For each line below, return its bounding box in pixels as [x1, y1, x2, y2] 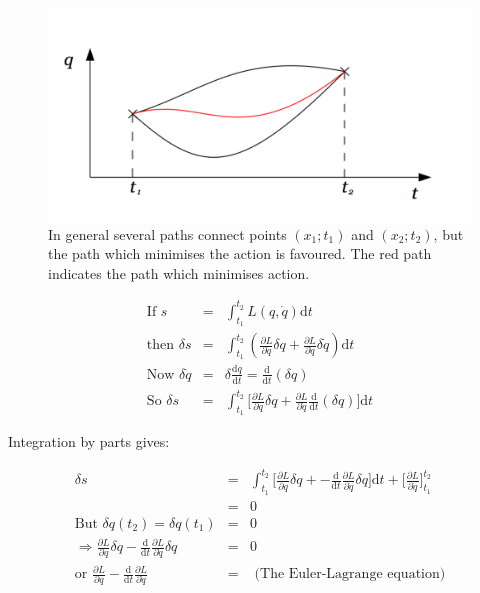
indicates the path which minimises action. [48, 262, 310, 283]
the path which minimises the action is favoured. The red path [48, 243, 432, 264]
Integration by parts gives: [8, 431, 170, 452]
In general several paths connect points [48, 223, 287, 244]
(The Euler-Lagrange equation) [254, 567, 446, 582]
